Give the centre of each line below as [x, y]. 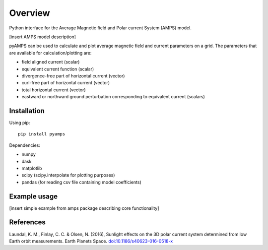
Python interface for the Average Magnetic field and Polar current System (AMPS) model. [100, 28]
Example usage [33, 196]
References [27, 222]
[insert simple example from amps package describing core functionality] [84, 208]
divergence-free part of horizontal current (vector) [73, 76]
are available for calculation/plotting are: [50, 53]
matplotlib [32, 168]
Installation [27, 111]
